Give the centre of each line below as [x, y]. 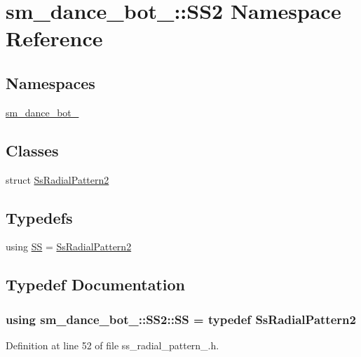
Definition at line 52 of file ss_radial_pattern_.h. [113, 345]
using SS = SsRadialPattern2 [69, 247]
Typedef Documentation [95, 284]
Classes [32, 150]
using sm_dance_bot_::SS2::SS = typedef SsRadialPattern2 [181, 319]
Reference [54, 38]
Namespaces [50, 82]
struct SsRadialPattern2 [57, 179]
